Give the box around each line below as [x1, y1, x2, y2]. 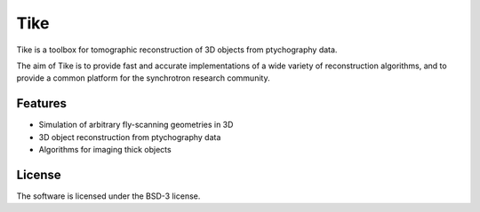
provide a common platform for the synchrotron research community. [16, 73, 270, 83]
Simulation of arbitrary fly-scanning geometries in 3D [38, 120, 234, 130]
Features [16, 96, 67, 111]
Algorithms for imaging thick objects [38, 145, 172, 155]
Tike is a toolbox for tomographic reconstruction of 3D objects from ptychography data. [16, 44, 338, 55]
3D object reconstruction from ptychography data [38, 131, 221, 142]
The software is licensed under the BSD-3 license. [16, 191, 201, 201]
